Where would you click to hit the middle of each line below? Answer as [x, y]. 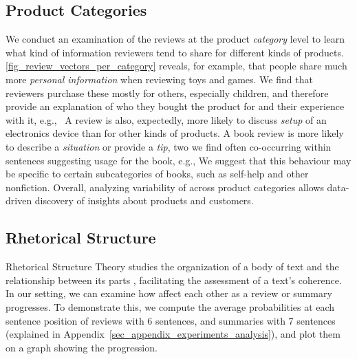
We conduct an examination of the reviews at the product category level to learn [175, 39]
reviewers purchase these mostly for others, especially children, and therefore [167, 93]
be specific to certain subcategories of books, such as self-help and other [157, 174]
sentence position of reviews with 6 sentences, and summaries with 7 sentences [171, 320]
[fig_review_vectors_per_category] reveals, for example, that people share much [176, 66]
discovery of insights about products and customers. [144, 200]
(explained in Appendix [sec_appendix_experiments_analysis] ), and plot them [173, 334]
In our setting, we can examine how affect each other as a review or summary [169, 293]
